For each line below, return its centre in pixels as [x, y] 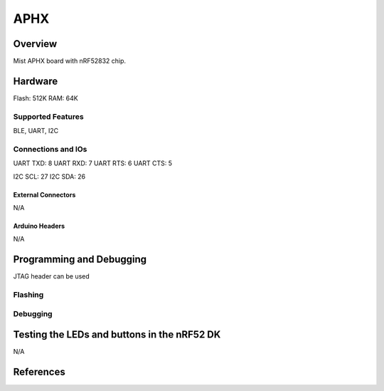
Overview [35, 44]
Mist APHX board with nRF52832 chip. [70, 61]
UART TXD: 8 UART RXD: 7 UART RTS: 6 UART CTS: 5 [93, 163]
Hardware [36, 81]
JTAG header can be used [52, 276]
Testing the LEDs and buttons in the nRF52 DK [117, 335]
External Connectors [44, 194]
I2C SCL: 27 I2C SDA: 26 [49, 176]
